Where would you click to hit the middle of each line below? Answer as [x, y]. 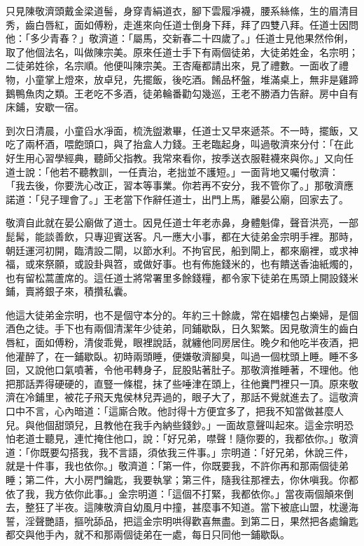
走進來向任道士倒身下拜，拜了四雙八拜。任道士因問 [240, 24]
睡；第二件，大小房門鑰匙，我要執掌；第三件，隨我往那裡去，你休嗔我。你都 [182, 479]
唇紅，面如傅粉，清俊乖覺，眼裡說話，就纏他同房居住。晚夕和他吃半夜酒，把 [182, 342]
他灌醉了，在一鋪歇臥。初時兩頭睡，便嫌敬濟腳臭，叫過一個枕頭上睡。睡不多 [182, 356]
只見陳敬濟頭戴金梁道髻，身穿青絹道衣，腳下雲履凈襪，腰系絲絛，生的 [167, 11]
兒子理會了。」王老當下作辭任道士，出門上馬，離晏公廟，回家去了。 [194, 199]
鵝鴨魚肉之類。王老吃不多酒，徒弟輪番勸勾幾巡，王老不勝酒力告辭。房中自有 [182, 93]
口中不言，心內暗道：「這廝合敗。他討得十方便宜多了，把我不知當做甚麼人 [175, 411]
